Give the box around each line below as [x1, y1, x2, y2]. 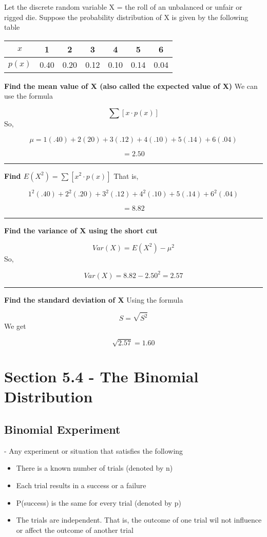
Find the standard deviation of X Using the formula [4, 294, 183, 305]
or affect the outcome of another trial [16, 524, 133, 535]
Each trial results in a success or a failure [16, 479, 146, 490]
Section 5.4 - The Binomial [4, 366, 199, 387]
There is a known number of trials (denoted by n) [16, 462, 173, 473]
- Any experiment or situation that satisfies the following [4, 445, 183, 456]
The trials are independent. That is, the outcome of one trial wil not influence [16, 514, 262, 525]
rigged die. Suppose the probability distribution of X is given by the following [4, 11, 249, 22]
